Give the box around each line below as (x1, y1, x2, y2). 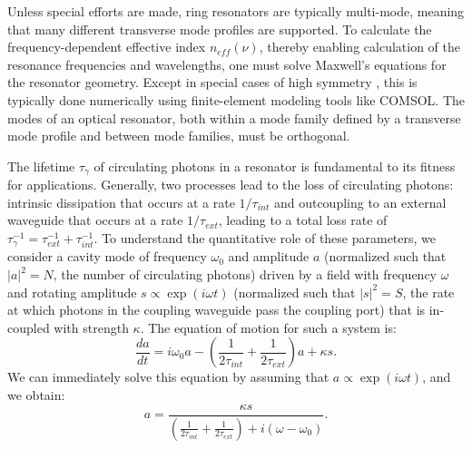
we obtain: (7, 386, 65, 404)
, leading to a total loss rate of (218, 210, 388, 229)
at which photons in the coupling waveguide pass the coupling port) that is (7, 300, 426, 319)
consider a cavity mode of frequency (7, 247, 207, 266)
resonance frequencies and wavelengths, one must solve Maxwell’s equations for (7, 54, 447, 73)
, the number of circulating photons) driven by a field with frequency (53, 265, 438, 284)
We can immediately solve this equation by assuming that (7, 367, 329, 386)
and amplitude (228, 247, 310, 266)
